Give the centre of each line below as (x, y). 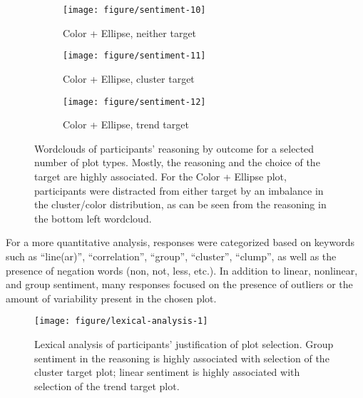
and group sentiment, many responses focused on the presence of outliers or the (179, 284)
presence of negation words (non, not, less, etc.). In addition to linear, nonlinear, (182, 270)
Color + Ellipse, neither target (130, 32)
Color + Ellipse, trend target (126, 124)
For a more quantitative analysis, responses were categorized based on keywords (180, 242)
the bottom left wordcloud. (93, 218)
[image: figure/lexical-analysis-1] (121, 321)
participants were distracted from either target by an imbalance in (179, 190)
